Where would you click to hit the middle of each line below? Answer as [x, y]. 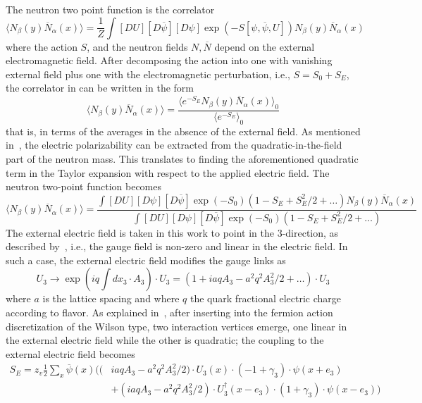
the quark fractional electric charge [266, 298]
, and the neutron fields [137, 46]
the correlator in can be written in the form [100, 88]
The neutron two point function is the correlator [110, 9]
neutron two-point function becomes [84, 186]
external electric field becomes [70, 353]
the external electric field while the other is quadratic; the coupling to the [165, 340]
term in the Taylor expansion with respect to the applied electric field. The [168, 172]
